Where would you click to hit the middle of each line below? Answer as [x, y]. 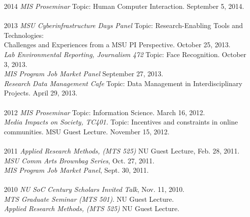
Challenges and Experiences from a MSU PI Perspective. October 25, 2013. [117, 45]
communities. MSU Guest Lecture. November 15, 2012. [87, 131]
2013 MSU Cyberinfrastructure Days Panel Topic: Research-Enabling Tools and [124, 25]
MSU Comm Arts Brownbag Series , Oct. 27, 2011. [79, 160]
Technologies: [24, 35]
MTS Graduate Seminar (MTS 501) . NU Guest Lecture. [89, 199]
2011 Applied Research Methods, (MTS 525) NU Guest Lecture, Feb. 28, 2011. [122, 150]
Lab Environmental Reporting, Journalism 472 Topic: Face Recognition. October [125, 54]
